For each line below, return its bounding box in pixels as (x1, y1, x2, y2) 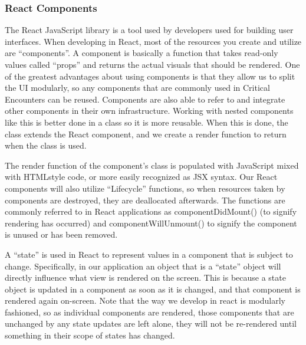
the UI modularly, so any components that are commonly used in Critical (5, 81, 270, 94)
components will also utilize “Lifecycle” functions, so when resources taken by (5, 182, 285, 194)
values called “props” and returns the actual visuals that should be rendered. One (5, 58, 300, 70)
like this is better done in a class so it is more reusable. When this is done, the (5, 116, 288, 128)
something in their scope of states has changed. (5, 329, 175, 341)
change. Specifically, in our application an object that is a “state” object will (5, 259, 281, 272)
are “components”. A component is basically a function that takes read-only (5, 47, 278, 59)
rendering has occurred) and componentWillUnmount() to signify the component (5, 216, 297, 229)
